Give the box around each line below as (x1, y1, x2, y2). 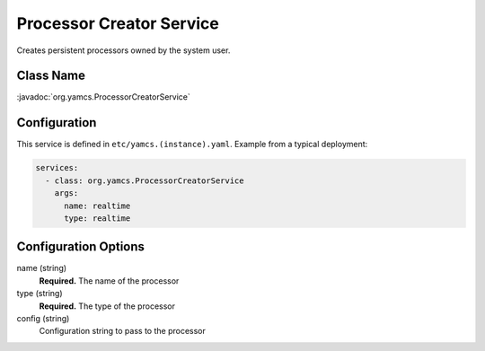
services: (35, 162, 79, 173)
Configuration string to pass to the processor (39, 326, 207, 337)
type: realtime (64, 213, 131, 224)
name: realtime (64, 200, 131, 211)
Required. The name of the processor (39, 275, 180, 286)
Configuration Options (16, 239, 145, 255)
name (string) (16, 263, 67, 274)
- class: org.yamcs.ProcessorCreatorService (45, 175, 244, 186)
